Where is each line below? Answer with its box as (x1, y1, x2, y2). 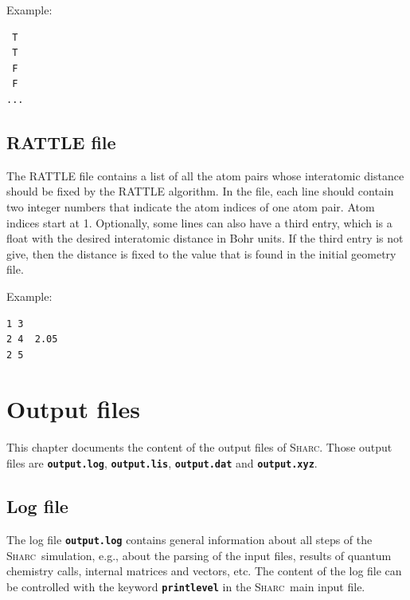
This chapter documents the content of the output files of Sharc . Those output (6, 439, 392, 456)
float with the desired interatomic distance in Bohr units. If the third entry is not (6, 230, 404, 247)
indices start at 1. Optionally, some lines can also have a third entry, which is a (6, 214, 392, 231)
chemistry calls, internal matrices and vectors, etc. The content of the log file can (6, 562, 402, 579)
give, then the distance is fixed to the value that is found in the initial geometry (6, 245, 396, 262)
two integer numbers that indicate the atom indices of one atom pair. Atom (6, 198, 375, 215)
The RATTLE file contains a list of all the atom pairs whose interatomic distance (6, 167, 404, 184)
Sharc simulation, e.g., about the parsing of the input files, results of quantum (6, 547, 392, 563)
